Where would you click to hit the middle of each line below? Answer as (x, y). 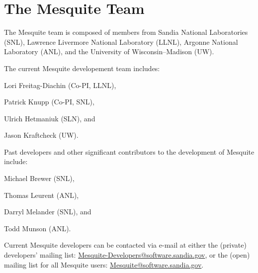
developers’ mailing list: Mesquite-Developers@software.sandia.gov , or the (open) (127, 255)
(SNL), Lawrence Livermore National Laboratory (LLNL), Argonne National (121, 42)
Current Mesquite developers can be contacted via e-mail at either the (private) (125, 245)
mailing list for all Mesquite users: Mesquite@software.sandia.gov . (104, 264)
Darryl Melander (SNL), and (48, 212)
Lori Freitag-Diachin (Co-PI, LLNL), (60, 85)
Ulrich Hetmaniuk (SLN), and (50, 118)
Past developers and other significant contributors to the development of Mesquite (129, 151)
